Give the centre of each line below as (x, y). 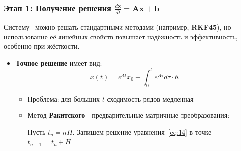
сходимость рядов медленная (150, 98)
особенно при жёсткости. (42, 46)
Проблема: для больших (64, 98)
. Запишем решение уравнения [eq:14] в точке (142, 132)
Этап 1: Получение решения (58, 8)
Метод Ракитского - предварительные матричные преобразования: (128, 115)
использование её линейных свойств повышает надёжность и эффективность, (121, 36)
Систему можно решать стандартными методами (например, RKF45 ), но (118, 26)
